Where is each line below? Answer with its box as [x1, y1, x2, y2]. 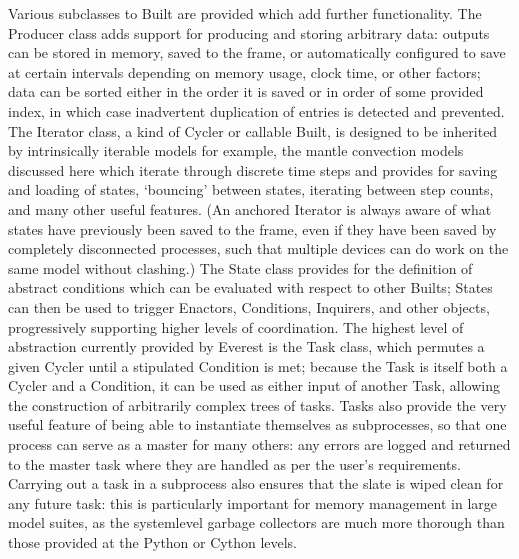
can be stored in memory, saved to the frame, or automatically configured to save [8, 42, 506, 63]
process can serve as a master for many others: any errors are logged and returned [8, 434, 511, 455]
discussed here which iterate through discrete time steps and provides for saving [8, 159, 498, 180]
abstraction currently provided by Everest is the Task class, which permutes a [8, 336, 485, 357]
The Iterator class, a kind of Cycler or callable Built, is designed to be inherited [8, 120, 498, 141]
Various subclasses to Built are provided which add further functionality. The [8, 3, 482, 23]
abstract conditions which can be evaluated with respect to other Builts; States [8, 277, 493, 298]
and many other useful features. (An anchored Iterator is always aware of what [8, 198, 492, 219]
